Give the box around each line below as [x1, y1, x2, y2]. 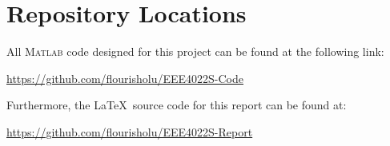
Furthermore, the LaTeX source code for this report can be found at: [6, 97, 347, 113]
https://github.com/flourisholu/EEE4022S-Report [6, 123, 253, 140]
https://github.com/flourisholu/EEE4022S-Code [6, 69, 244, 86]
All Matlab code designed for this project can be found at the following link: [6, 43, 384, 60]
